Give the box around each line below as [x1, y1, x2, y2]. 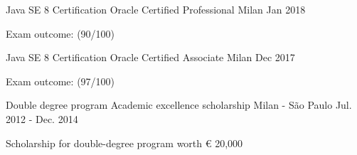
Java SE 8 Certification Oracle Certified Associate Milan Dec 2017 [6, 50, 295, 65]
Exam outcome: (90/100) [6, 26, 115, 41]
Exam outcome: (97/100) [6, 73, 115, 88]
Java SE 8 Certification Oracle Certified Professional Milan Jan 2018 [6, 2, 306, 16]
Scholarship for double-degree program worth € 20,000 [6, 135, 243, 150]
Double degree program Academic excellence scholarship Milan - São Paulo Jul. [6, 97, 352, 112]
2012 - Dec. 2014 [6, 111, 78, 126]
